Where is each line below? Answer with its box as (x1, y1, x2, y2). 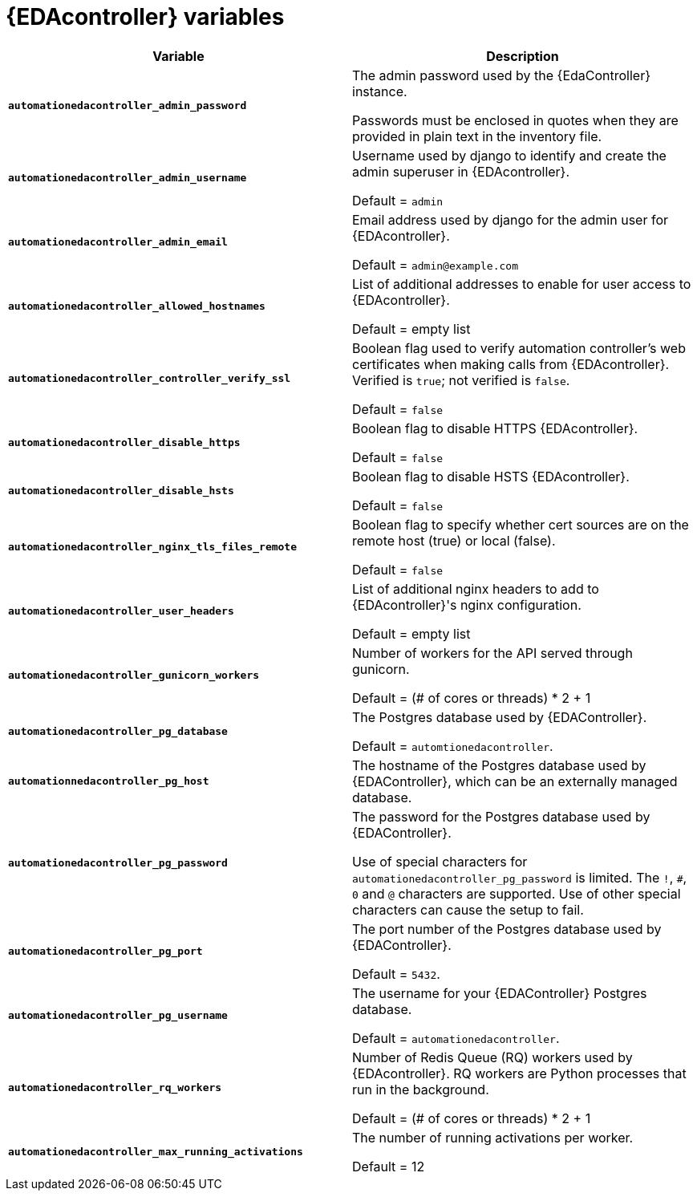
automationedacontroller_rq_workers (8, 1081, 222, 1094)
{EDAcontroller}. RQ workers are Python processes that (352, 1065, 687, 1081)
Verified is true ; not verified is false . (352, 371, 570, 388)
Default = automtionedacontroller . (352, 737, 553, 754)
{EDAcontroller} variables (6, 3, 285, 30)
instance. (352, 83, 407, 99)
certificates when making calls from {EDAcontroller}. (352, 355, 670, 372)
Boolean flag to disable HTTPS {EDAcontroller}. (352, 420, 638, 436)
